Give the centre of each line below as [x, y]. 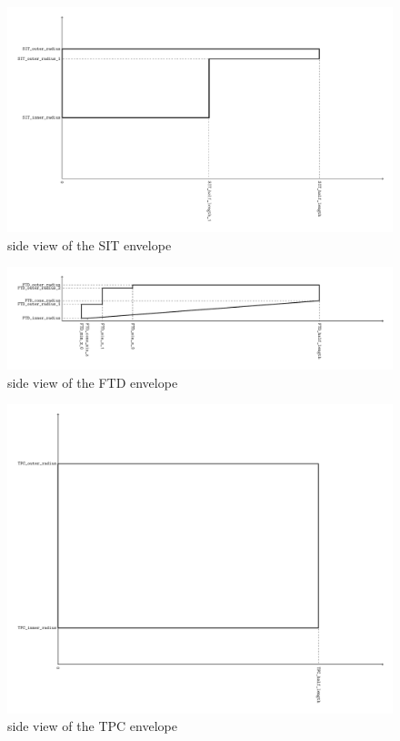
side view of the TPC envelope [92, 726]
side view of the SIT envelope [90, 244]
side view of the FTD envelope [93, 382]
